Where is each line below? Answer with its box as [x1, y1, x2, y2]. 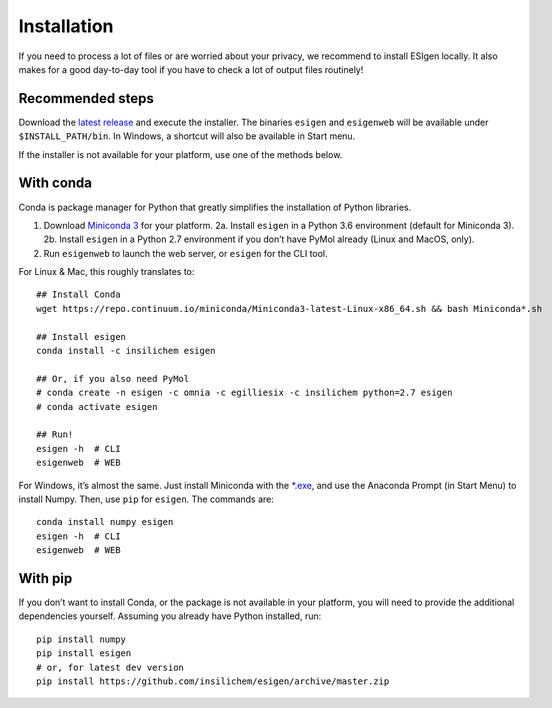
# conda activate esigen [36, 401, 158, 412]
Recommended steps [18, 90, 154, 107]
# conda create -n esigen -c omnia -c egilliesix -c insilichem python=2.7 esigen [36, 387, 453, 399]
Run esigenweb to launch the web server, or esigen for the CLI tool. [43, 247, 329, 259]
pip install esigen [36, 648, 132, 659]
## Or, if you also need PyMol [36, 373, 190, 384]
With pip [18, 570, 73, 587]
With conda [18, 175, 93, 192]
